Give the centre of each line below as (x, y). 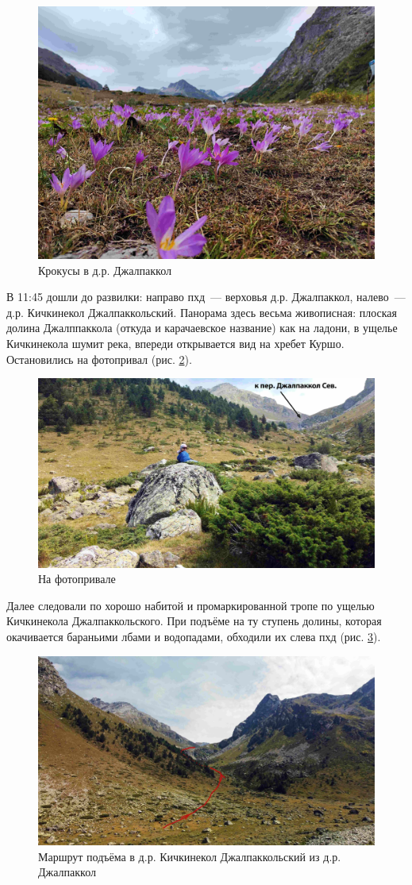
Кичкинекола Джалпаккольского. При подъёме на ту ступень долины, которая (194, 621)
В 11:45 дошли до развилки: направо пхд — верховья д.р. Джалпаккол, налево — (206, 297)
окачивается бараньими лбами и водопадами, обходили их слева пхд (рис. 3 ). (194, 637)
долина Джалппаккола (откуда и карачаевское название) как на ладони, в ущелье (202, 328)
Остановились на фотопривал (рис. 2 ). (99, 359)
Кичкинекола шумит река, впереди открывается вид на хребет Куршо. (175, 343)
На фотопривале (77, 579)
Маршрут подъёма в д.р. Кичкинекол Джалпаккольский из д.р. (190, 856)
